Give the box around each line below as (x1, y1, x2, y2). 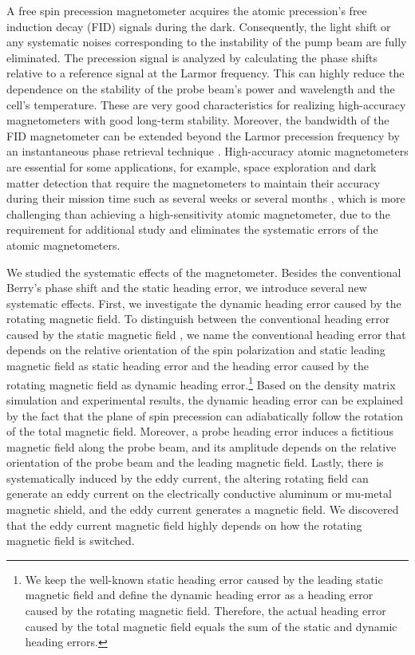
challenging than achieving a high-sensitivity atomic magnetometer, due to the (6, 205, 390, 222)
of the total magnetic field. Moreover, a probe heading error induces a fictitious (6, 423, 393, 440)
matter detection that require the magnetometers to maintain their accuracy (6, 174, 381, 191)
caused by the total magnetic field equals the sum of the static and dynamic (25, 618, 397, 634)
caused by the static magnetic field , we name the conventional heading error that (6, 326, 406, 342)
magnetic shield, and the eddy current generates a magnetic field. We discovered (6, 501, 399, 518)
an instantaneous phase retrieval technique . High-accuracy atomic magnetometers (6, 143, 409, 160)
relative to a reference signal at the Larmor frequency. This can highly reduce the (6, 65, 405, 81)
